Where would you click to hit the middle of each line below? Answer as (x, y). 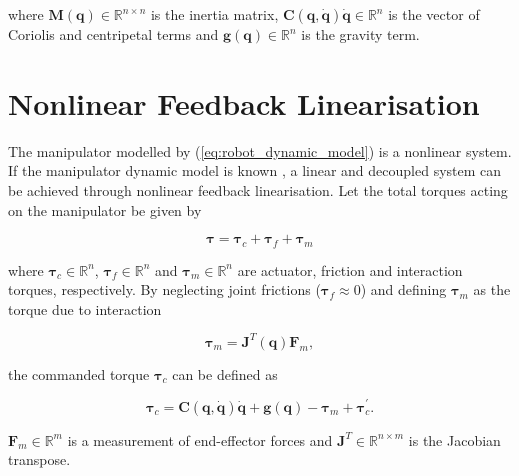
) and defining (403, 289)
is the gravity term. (360, 34)
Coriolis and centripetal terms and (113, 34)
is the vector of (434, 14)
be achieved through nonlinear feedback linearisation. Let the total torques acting (258, 189)
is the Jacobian (454, 439)
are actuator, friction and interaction (350, 269)
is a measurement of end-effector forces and (200, 439)
